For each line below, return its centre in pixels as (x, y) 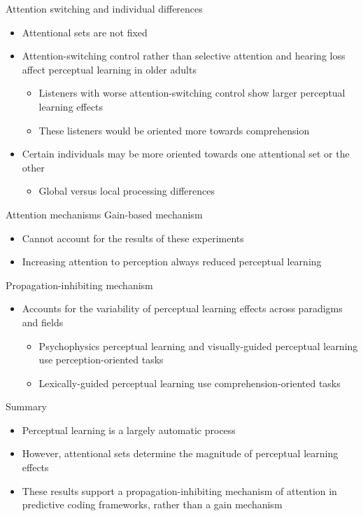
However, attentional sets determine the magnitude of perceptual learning (180, 453)
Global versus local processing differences (127, 191)
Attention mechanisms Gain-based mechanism (104, 214)
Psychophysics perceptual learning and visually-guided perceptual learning (198, 346)
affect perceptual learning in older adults (109, 69)
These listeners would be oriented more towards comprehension (174, 130)
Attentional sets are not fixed (85, 32)
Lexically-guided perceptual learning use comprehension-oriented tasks (190, 383)
